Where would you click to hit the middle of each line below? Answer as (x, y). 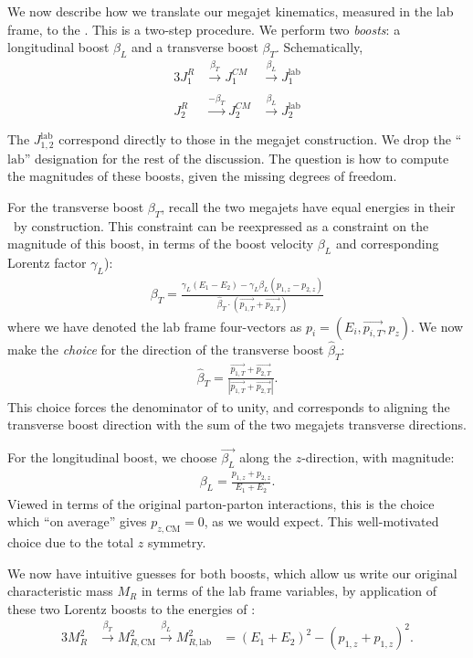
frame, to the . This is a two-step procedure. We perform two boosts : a (204, 29)
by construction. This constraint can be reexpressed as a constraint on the (221, 225)
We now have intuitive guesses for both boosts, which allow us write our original (232, 573)
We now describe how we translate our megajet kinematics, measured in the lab (231, 11)
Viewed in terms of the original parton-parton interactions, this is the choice (221, 503)
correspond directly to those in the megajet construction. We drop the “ (260, 139)
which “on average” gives (77, 521)
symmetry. (177, 541)
